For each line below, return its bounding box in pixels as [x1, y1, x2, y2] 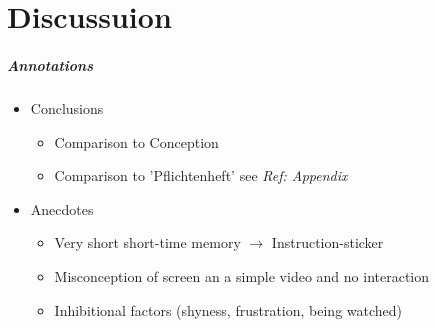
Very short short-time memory [54, 232, 241, 253]
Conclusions [30, 97, 104, 118]
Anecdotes [30, 198, 94, 219]
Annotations [7, 54, 94, 75]
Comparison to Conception [54, 131, 219, 152]
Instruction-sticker [271, 232, 384, 253]
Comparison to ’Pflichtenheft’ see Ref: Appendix [54, 165, 348, 186]
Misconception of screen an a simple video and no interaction [54, 265, 430, 286]
